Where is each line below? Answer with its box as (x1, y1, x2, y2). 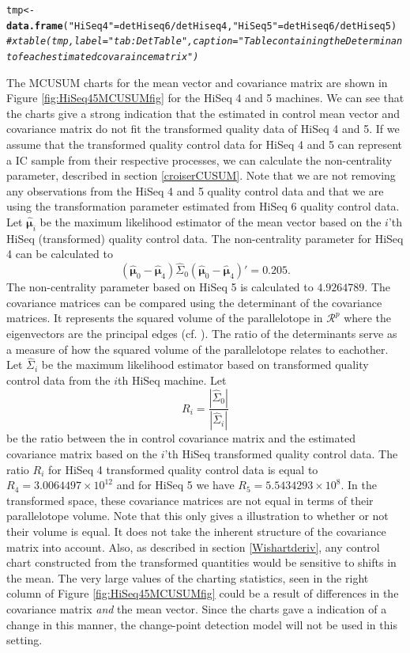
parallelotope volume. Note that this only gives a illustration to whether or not (6, 507, 389, 524)
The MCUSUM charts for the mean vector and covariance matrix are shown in (6, 74, 388, 90)
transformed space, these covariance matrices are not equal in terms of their (6, 492, 374, 508)
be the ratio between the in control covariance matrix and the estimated (6, 430, 355, 446)
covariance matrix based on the (6, 446, 158, 462)
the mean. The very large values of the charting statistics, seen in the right (6, 569, 369, 586)
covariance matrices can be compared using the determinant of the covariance (6, 294, 382, 310)
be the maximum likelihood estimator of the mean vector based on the (39, 213, 382, 230)
